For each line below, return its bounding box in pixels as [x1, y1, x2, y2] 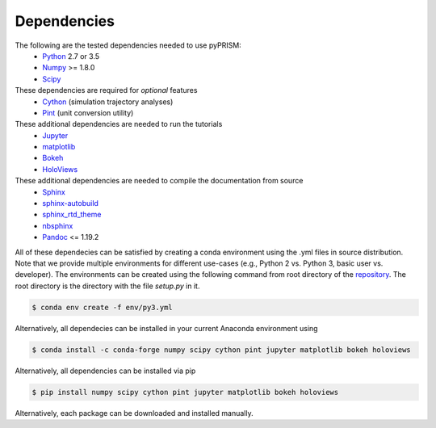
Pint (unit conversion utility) [42, 107, 134, 117]
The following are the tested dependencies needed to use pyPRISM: [15, 40, 241, 50]
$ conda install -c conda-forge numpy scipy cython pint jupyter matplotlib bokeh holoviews [31, 345, 411, 355]
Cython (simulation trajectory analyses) [42, 97, 174, 107]
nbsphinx [42, 220, 73, 230]
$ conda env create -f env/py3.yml [31, 303, 173, 312]
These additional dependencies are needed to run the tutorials [15, 120, 223, 129]
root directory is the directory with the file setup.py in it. [15, 281, 200, 291]
